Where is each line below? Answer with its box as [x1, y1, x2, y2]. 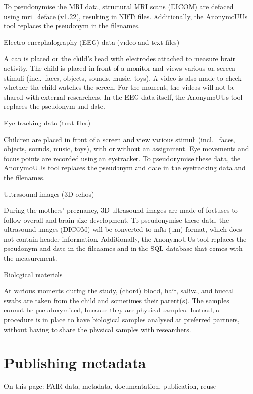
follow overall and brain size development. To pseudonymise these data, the [4, 214, 229, 225]
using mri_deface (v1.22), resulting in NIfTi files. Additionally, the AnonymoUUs [4, 11, 248, 21]
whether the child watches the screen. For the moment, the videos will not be [4, 82, 235, 92]
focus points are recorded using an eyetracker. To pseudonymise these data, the [4, 153, 241, 163]
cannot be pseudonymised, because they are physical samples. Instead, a [4, 305, 220, 315]
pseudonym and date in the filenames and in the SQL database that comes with [4, 243, 243, 253]
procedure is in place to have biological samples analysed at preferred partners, [4, 314, 240, 325]
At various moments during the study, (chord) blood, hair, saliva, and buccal [4, 286, 234, 296]
